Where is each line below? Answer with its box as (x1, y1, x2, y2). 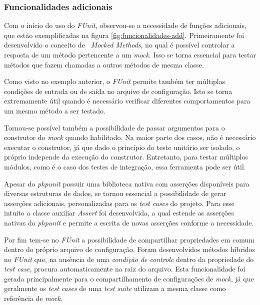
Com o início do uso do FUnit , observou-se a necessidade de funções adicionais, (4, 20, 246, 30)
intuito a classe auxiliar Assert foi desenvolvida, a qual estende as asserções (4, 207, 234, 218)
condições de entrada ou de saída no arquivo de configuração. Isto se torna (4, 85, 232, 96)
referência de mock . (4, 293, 62, 303)
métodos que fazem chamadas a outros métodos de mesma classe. (4, 59, 204, 69)
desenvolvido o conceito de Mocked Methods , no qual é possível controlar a (4, 39, 235, 50)
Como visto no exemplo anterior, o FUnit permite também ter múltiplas (4, 76, 225, 86)
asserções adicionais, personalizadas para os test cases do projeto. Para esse (4, 197, 234, 208)
